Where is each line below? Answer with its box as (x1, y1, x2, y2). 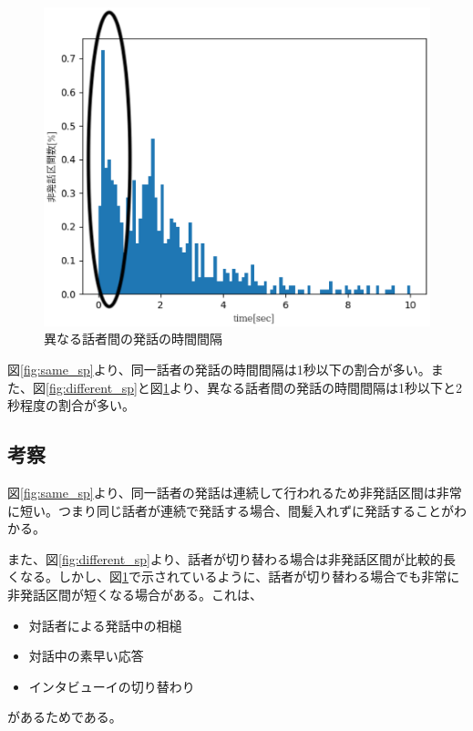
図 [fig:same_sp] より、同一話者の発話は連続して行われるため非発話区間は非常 (7, 483, 462, 502)
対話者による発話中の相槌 (28, 615, 182, 634)
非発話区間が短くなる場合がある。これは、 (7, 585, 262, 604)
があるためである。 (7, 707, 122, 726)
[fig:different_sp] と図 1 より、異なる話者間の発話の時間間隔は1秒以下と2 (46, 377, 463, 396)
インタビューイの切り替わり (28, 676, 195, 695)
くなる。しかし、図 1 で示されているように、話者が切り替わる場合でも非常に (7, 567, 460, 586)
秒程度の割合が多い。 (7, 396, 135, 415)
